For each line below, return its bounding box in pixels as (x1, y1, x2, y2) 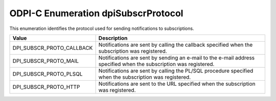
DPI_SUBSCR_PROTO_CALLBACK (12, 44, 93, 51)
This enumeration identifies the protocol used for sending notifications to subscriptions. (9, 25, 194, 31)
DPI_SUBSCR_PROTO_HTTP (12, 83, 80, 90)
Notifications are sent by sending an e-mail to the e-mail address (98, 54, 255, 61)
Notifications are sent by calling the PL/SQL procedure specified (98, 67, 254, 74)
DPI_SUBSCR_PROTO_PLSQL (12, 70, 83, 77)
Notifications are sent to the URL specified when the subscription (98, 80, 256, 87)
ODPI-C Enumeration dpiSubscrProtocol (9, 8, 183, 19)
